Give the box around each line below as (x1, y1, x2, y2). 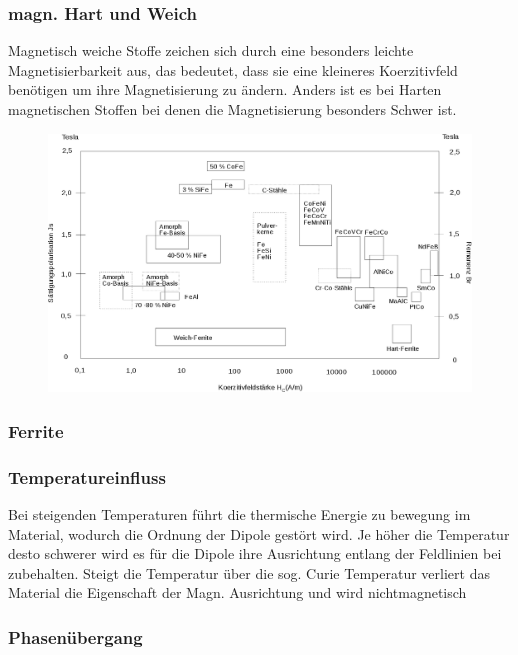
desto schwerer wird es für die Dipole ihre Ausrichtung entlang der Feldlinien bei (8, 543, 502, 564)
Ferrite (8, 418, 64, 443)
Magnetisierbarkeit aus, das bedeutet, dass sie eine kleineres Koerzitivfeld (8, 59, 458, 80)
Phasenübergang (8, 624, 143, 649)
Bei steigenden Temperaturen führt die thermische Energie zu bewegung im (8, 504, 471, 525)
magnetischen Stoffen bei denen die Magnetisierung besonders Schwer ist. (8, 99, 457, 119)
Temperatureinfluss (8, 464, 166, 489)
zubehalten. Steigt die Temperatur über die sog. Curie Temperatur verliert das (8, 562, 490, 583)
